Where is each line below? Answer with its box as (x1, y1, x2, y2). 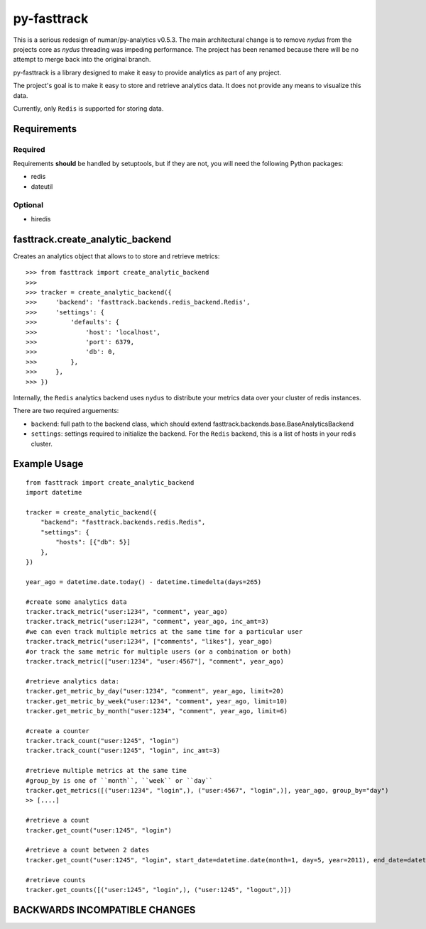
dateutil (31, 182, 53, 191)
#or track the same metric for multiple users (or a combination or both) (26, 647, 292, 656)
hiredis (31, 214, 51, 223)
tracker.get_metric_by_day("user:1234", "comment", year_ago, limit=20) (26, 687, 284, 696)
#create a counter (26, 727, 90, 735)
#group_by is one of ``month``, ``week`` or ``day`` (26, 776, 213, 784)
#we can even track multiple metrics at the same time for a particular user (26, 627, 303, 635)
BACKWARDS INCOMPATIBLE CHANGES (13, 903, 196, 916)
